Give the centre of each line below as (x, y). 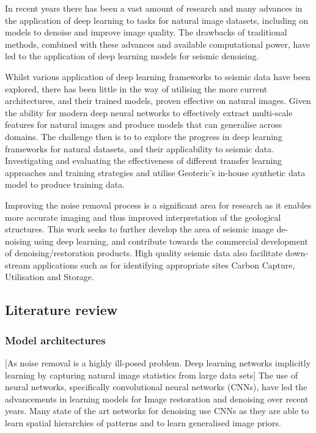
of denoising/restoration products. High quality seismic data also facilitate (144, 253)
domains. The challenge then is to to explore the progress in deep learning (144, 136)
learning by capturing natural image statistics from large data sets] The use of (151, 375)
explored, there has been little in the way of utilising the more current (136, 88)
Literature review (61, 310)
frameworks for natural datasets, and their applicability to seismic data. (140, 148)
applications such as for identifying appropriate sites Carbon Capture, (164, 265)
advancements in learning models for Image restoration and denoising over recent (157, 398)
